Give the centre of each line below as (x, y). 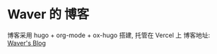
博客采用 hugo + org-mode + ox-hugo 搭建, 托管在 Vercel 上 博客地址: (109, 35)
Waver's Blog (27, 43)
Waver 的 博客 (48, 14)
